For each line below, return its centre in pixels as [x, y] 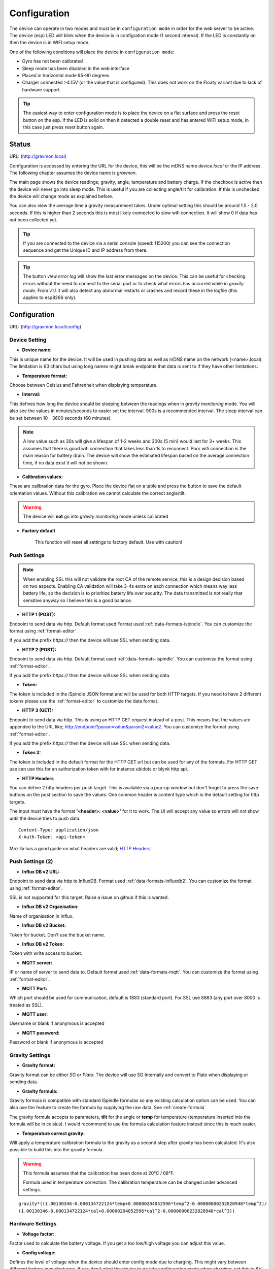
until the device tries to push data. [45, 818]
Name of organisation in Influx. [41, 916]
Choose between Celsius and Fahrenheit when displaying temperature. [83, 385]
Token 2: [31, 753]
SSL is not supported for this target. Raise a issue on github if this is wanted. [89, 897]
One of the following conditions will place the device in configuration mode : [92, 52]
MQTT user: [35, 1014]
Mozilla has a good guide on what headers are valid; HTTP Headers [80, 848]
